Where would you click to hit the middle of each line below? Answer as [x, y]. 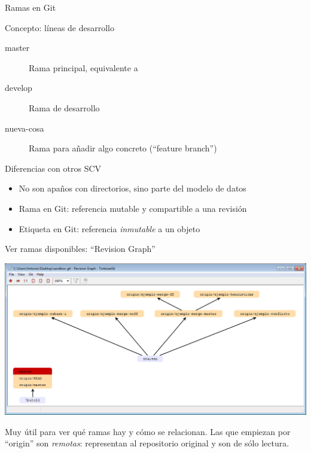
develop [19, 88]
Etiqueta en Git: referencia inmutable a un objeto [109, 228]
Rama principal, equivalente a [83, 67]
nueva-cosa [25, 128]
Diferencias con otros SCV [53, 168]
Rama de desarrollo [64, 107]
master [17, 48]
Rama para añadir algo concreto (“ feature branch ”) [123, 148]
